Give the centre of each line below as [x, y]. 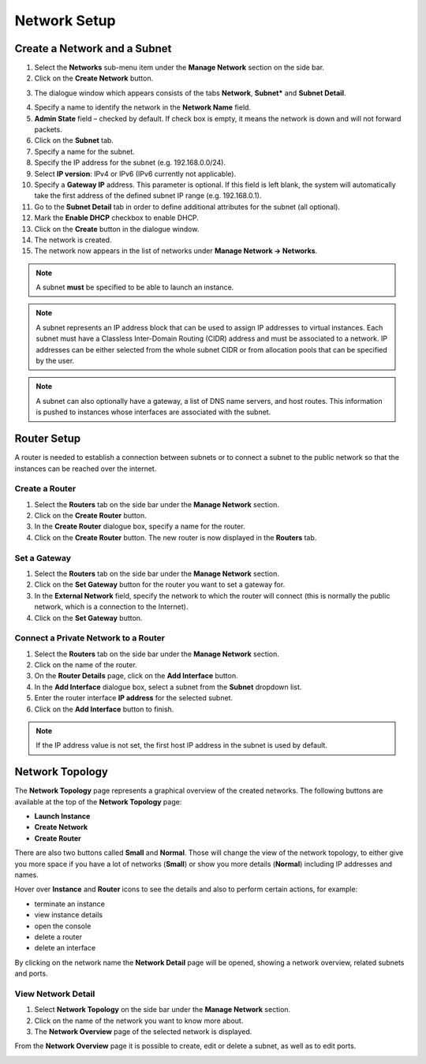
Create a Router [45, 489]
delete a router [58, 937]
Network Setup [65, 21]
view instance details [68, 915]
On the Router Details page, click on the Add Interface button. [136, 676]
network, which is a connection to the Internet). [111, 607]
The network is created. [73, 240]
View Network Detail [55, 994]
